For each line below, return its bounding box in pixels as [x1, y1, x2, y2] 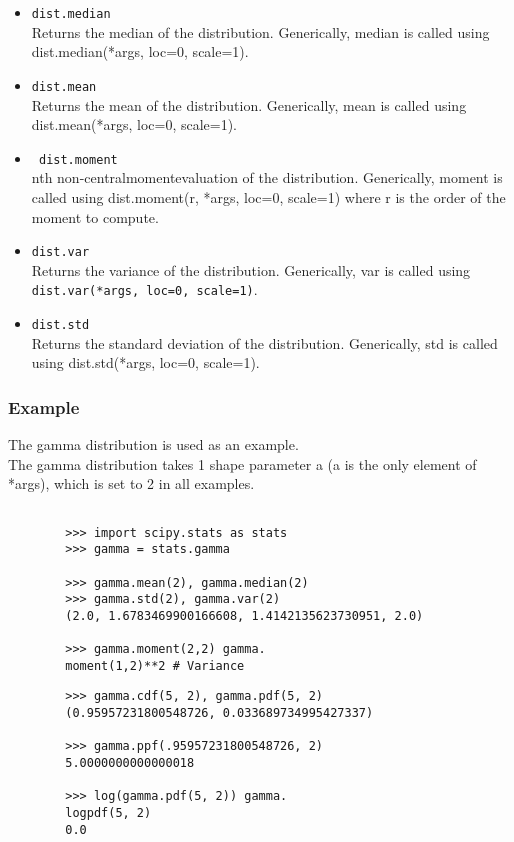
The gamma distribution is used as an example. [8, 434, 299, 455]
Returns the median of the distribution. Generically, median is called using [31, 21, 490, 42]
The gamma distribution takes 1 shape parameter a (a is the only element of [8, 453, 477, 474]
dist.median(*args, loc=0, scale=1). [31, 41, 249, 62]
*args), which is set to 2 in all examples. [8, 473, 255, 494]
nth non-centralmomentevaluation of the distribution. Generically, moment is [31, 167, 503, 188]
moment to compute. [31, 206, 159, 227]
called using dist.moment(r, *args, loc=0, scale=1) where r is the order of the [31, 186, 506, 207]
